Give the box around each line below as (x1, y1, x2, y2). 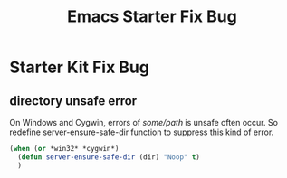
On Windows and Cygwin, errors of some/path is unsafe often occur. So (9, 117, 279, 127)
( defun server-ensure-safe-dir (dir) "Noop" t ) (17, 152, 201, 162)
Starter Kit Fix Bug (9, 57, 149, 78)
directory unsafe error (9, 93, 138, 108)
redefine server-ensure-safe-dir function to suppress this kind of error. (9, 126, 274, 137)
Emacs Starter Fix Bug (67, 6, 237, 27)
